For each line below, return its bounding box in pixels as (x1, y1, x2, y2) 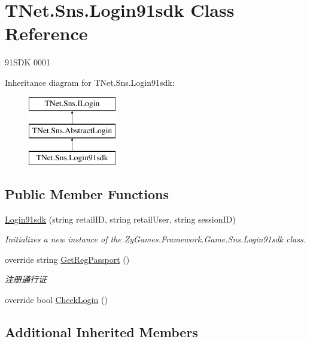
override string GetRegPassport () (5, 253, 130, 265)
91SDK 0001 (5, 56, 51, 68)
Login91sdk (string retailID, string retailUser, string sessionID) (5, 212, 236, 225)
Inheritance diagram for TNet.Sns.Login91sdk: (5, 76, 175, 88)
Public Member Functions (5, 184, 169, 203)
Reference (5, 21, 88, 46)
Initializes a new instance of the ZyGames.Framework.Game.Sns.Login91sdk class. (5, 233, 306, 245)
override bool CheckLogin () (5, 293, 108, 306)
